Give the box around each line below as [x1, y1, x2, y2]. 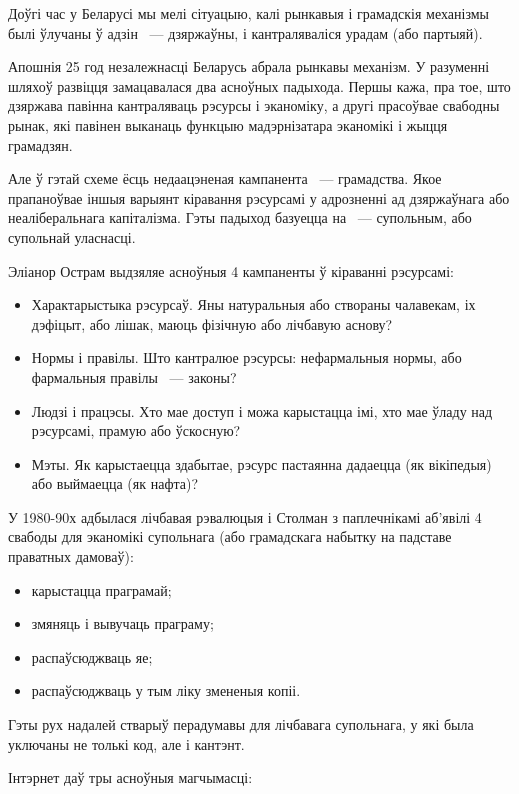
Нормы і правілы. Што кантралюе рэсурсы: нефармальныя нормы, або [31, 347, 462, 368]
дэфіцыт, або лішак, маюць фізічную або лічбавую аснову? [31, 313, 393, 334]
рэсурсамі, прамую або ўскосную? [31, 420, 241, 441]
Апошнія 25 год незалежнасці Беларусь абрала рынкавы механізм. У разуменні [8, 56, 490, 77]
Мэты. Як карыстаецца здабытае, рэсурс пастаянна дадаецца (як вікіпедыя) [31, 453, 492, 474]
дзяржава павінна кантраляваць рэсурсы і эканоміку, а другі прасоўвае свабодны [8, 95, 500, 116]
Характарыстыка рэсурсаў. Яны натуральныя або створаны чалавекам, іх [31, 294, 476, 315]
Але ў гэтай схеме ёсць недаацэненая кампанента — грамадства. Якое [8, 168, 442, 189]
